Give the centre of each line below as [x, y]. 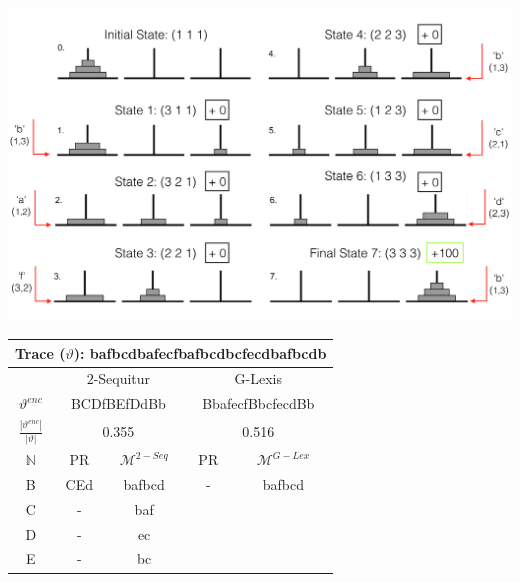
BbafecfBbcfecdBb [258, 403]
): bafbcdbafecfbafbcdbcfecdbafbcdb [200, 352]
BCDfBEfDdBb [118, 403]
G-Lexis [258, 378]
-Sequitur [122, 378]
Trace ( [40, 352]
